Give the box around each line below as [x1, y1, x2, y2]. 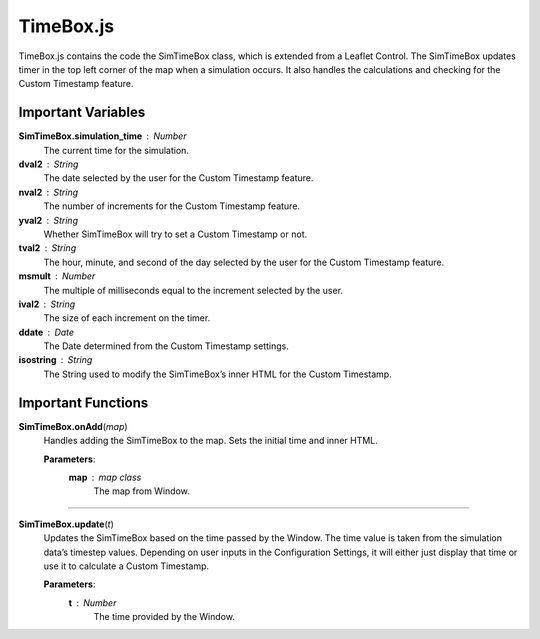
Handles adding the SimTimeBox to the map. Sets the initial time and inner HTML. [43, 435, 379, 447]
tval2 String [18, 242, 77, 254]
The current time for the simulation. [43, 144, 190, 156]
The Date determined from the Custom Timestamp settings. [43, 340, 289, 352]
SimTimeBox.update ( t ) [18, 518, 115, 530]
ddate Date [18, 326, 75, 338]
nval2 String [18, 186, 79, 198]
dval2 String [18, 158, 79, 170]
